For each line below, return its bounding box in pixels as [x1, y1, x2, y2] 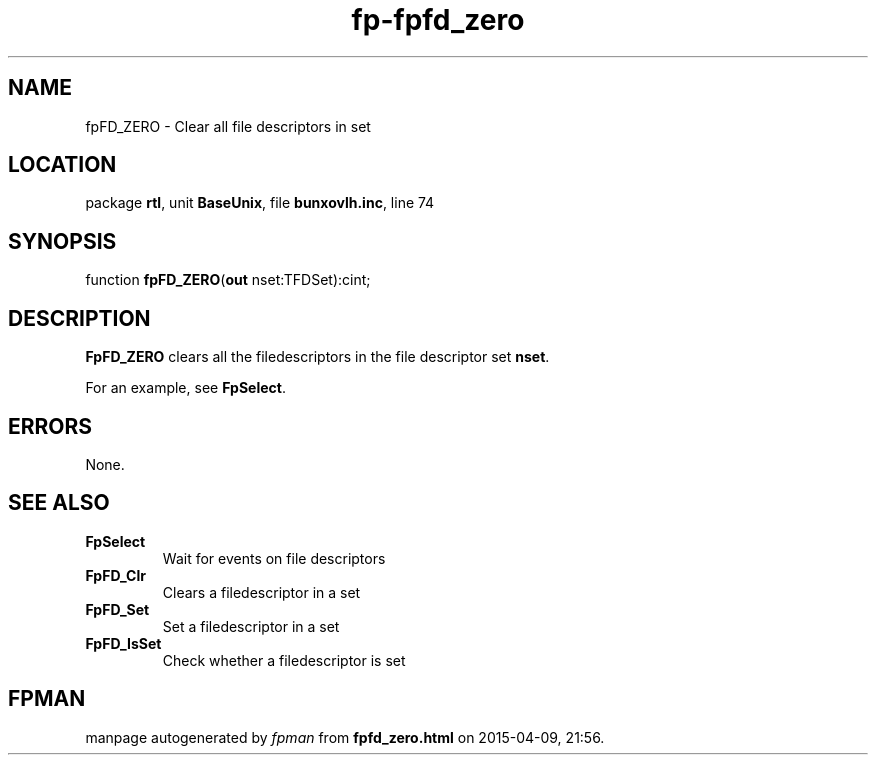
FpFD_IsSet [85, 634, 162, 652]
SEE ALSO [8, 490, 110, 516]
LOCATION [8, 152, 117, 178]
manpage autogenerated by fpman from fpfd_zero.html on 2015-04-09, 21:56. [85, 728, 605, 746]
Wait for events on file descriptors [162, 549, 386, 567]
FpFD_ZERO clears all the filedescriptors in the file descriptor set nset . [85, 348, 550, 366]
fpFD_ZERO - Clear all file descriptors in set [85, 117, 371, 135]
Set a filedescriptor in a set [162, 617, 340, 635]
